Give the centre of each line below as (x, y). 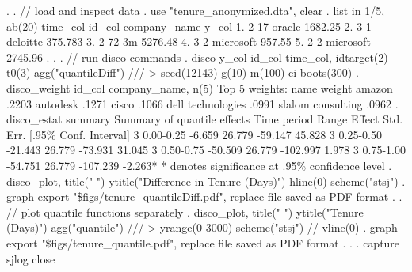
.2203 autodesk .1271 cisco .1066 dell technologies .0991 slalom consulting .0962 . (202, 103)
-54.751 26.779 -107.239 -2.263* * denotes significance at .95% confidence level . (199, 165)
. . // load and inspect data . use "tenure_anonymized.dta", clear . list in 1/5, (196, 10)
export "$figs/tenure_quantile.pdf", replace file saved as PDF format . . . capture (203, 242)
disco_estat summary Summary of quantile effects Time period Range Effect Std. (205, 119)
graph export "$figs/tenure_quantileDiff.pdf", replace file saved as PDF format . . (204, 196)
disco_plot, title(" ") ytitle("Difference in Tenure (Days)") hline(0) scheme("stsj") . (206, 181)
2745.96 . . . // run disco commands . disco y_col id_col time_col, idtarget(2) (197, 57)
